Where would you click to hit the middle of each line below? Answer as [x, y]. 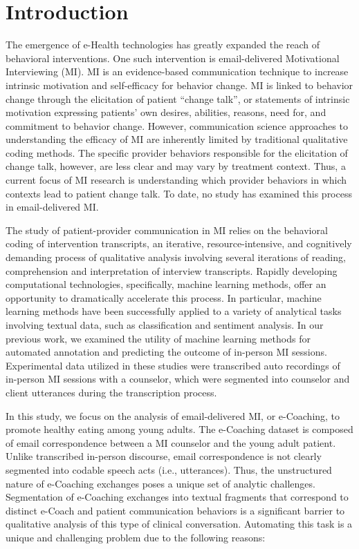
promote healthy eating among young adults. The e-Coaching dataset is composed [179, 429]
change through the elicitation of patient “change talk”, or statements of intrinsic [178, 98]
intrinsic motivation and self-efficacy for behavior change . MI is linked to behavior [179, 85]
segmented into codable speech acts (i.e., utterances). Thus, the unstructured [169, 469]
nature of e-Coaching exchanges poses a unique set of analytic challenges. [160, 483]
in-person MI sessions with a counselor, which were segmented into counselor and [178, 379]
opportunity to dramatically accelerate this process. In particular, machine [164, 297]
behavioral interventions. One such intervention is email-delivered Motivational [173, 58]
